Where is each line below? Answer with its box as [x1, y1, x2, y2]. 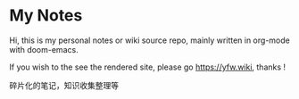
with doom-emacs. [9, 44, 79, 54]
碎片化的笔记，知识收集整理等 [9, 79, 119, 90]
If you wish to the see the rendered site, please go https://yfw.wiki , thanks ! [9, 62, 287, 72]
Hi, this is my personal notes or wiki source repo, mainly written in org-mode [9, 35, 290, 45]
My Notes [9, 5, 83, 26]
